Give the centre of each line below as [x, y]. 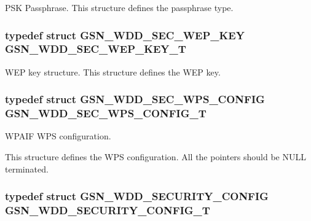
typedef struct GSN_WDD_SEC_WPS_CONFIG [135, 99]
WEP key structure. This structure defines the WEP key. [113, 72]
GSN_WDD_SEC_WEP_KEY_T [96, 49]
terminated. [27, 169]
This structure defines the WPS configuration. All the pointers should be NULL [155, 157]
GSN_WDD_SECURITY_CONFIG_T [108, 210]
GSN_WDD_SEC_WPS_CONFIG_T [106, 113]
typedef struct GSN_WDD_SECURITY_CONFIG [137, 196]
